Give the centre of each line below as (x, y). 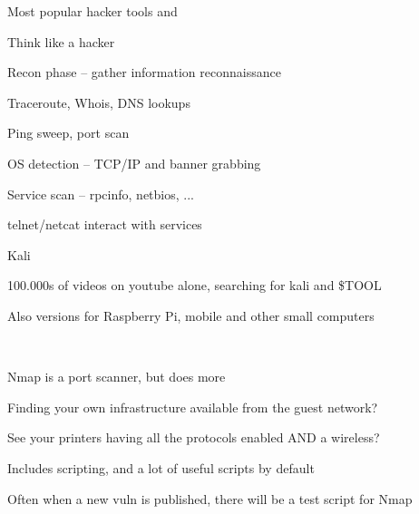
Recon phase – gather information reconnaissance (144, 72)
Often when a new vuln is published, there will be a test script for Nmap (210, 498)
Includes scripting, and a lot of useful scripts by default (161, 467)
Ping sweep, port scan (68, 133)
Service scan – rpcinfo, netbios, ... (101, 194)
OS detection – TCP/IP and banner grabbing (134, 163)
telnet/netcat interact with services (105, 224)
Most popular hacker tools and (93, 11)
